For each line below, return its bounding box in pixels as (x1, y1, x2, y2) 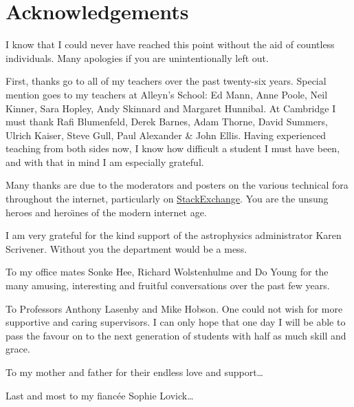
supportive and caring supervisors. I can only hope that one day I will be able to (5, 315, 346, 329)
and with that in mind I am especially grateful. (5, 154, 204, 169)
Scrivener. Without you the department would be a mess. (5, 241, 247, 255)
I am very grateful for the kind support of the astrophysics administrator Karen (5, 228, 342, 242)
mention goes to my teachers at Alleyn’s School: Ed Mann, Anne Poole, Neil (5, 87, 328, 101)
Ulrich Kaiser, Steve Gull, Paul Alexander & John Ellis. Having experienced (5, 127, 327, 142)
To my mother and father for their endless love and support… (5, 365, 263, 379)
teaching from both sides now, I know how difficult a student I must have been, (5, 141, 340, 156)
